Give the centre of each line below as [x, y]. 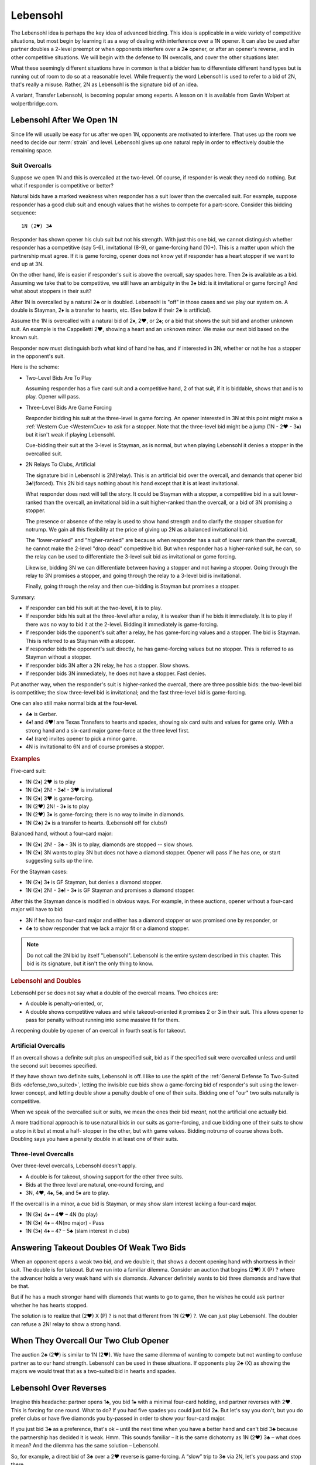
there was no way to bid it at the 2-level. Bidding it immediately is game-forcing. [122, 624]
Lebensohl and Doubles [46, 980]
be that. [20, 1286]
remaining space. [32, 151]
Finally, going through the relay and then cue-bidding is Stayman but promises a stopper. [133, 587]
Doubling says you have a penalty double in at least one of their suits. [95, 1139]
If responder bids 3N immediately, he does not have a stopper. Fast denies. [116, 673]
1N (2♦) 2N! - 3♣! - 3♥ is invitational [69, 790]
